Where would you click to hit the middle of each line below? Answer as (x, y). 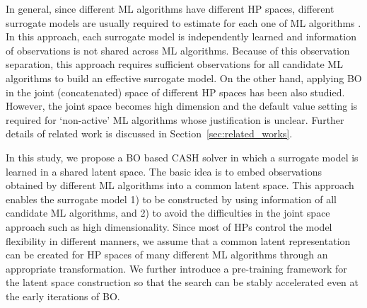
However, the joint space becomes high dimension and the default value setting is (182, 106)
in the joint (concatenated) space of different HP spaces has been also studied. (175, 92)
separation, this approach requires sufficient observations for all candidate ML (174, 64)
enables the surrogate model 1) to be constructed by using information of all (171, 199)
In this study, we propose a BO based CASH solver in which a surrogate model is (182, 157)
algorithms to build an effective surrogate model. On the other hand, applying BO (184, 78)
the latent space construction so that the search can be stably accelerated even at (182, 282)
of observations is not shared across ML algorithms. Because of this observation (178, 50)
